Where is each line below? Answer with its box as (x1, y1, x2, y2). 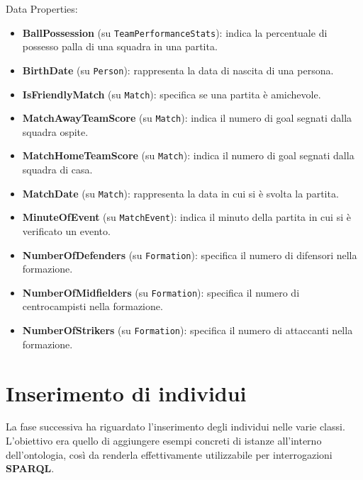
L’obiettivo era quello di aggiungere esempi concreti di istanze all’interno (6, 433, 322, 448)
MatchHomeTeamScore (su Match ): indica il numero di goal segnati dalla (22, 148, 354, 163)
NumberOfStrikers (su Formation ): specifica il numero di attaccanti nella (22, 323, 353, 338)
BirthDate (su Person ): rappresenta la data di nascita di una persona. (22, 62, 334, 77)
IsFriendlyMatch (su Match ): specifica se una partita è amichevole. (22, 86, 321, 101)
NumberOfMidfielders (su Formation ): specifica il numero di (22, 285, 300, 299)
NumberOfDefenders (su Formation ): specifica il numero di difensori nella (22, 247, 357, 262)
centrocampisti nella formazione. (22, 299, 163, 314)
